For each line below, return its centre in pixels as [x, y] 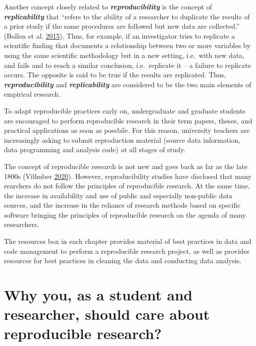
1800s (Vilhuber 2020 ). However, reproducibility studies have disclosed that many [128, 176]
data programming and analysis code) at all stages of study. [95, 149]
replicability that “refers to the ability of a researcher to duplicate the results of [127, 16]
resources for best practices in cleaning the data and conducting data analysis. [123, 260]
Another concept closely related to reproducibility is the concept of [108, 6]
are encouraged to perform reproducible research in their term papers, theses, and [128, 120]
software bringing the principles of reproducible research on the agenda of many [125, 214]
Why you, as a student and [98, 295]
